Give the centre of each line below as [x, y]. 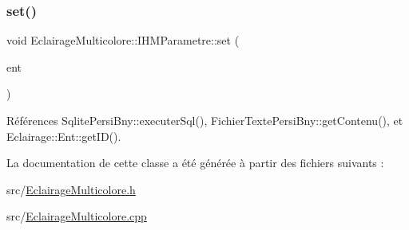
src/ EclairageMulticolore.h [71, 189]
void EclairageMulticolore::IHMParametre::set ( [123, 40]
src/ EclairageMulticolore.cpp [77, 216]
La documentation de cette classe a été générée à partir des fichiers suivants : [195, 163]
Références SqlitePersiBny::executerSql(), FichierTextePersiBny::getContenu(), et [205, 120]
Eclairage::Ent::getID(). [64, 136]
